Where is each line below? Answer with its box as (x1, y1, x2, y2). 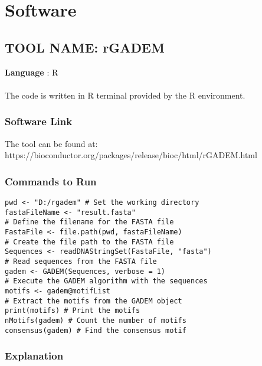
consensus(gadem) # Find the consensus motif (5, 326, 186, 335)
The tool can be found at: (5, 137, 98, 149)
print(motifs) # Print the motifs (5, 306, 140, 315)
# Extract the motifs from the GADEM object (5, 296, 182, 305)
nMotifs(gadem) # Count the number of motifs (5, 316, 186, 325)
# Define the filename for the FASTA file (5, 218, 174, 227)
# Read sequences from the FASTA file (5, 257, 157, 266)
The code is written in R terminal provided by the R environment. (5, 89, 245, 101)
